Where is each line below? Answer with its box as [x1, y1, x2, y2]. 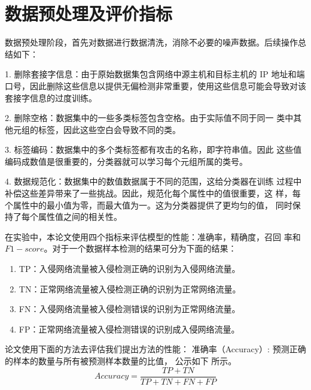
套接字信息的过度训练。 [5, 91, 97, 104]
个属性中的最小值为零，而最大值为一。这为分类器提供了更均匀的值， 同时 [5, 198, 292, 211]
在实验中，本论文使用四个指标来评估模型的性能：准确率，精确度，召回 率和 [5, 230, 301, 243]
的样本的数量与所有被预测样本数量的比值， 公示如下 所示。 [5, 355, 237, 367]
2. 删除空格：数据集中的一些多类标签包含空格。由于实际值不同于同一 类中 [5, 111, 294, 124]
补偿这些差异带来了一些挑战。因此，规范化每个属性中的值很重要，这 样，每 [5, 187, 301, 199]
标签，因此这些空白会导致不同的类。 [38, 123, 181, 135]
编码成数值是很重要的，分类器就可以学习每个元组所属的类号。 [5, 155, 248, 167]
